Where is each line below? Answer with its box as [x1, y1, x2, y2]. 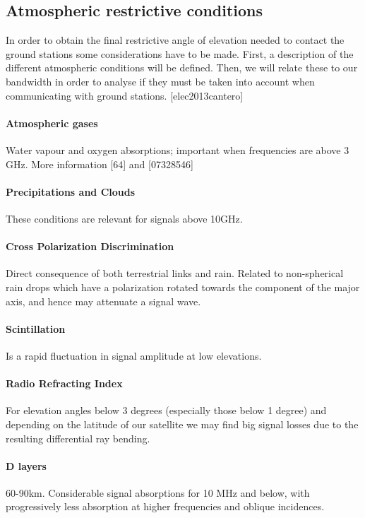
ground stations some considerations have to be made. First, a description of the [6, 46, 354, 61]
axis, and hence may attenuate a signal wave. [6, 293, 201, 308]
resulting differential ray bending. [6, 430, 150, 445]
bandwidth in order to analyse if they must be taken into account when [6, 73, 315, 88]
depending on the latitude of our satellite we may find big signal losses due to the [6, 416, 359, 431]
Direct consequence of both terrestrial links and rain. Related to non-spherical [6, 266, 344, 281]
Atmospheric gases [6, 115, 98, 130]
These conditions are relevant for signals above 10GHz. [6, 211, 243, 225]
